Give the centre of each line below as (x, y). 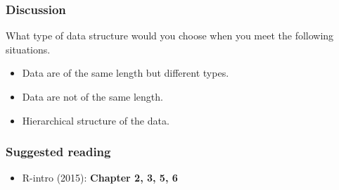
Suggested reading (58, 152)
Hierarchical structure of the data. (96, 120)
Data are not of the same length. (92, 96)
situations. (28, 49)
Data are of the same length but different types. (126, 73)
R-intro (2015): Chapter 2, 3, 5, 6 (100, 178)
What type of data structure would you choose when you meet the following (170, 36)
